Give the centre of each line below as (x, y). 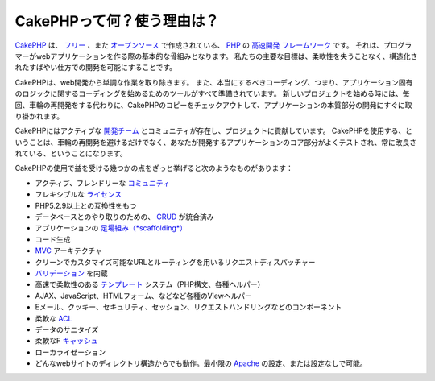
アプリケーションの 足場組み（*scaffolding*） (111, 228)
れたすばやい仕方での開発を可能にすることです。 (96, 68)
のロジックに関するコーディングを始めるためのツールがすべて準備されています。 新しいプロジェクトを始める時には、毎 (212, 93)
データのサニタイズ (67, 329)
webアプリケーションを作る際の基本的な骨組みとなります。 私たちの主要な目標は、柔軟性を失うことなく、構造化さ (227, 56)
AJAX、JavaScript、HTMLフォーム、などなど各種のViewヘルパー (144, 296)
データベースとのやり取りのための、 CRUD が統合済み (124, 217)
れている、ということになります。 (71, 154)
